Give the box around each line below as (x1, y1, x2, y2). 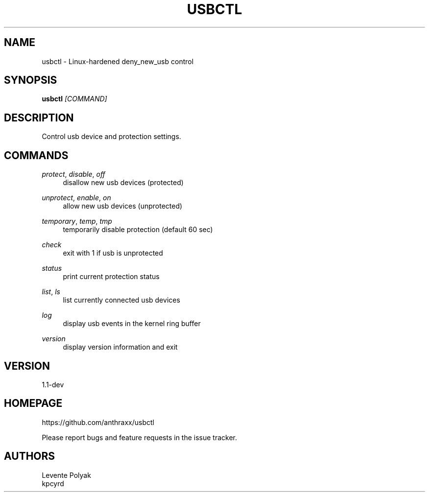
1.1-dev (42, 380, 64, 389)
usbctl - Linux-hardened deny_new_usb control (42, 57, 194, 66)
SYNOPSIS (4, 74, 57, 87)
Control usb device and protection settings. (42, 132, 181, 141)
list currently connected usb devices (63, 296, 180, 305)
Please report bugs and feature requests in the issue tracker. (42, 433, 238, 442)
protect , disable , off (42, 170, 105, 179)
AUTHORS (4, 450, 55, 463)
